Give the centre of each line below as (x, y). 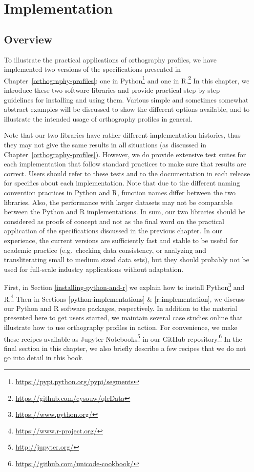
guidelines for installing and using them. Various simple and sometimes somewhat (126, 99)
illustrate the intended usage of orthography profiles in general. (98, 118)
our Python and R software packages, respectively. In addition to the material (121, 308)
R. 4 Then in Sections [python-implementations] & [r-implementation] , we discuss (124, 298)
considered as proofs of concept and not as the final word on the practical (114, 221)
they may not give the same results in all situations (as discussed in (105, 144)
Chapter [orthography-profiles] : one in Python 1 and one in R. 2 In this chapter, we (127, 80)
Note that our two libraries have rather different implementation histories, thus (122, 135)
